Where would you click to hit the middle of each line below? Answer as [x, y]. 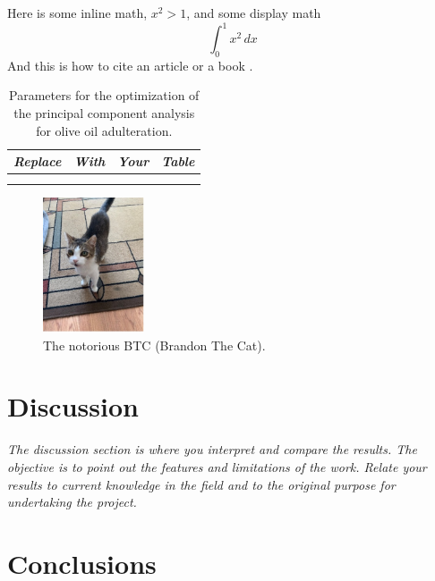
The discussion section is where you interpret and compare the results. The [212, 449]
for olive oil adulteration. [104, 130]
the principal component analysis [104, 113]
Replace [38, 161]
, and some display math [254, 13]
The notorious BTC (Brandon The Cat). [154, 345]
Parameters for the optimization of [104, 95]
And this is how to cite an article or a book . [130, 65]
